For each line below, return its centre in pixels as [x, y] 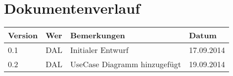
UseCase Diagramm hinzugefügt [125, 64]
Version [23, 35]
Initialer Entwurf [99, 50]
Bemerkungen [97, 35]
